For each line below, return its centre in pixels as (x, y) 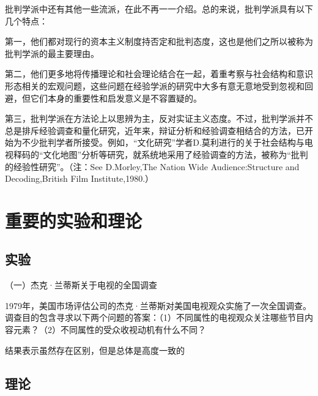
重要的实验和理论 (74, 220)
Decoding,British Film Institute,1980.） (79, 178)
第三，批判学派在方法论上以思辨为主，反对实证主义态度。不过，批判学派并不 (159, 118)
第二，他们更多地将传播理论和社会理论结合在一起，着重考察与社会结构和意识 (159, 74)
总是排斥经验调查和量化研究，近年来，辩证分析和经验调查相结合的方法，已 (155, 130)
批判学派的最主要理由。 (52, 53)
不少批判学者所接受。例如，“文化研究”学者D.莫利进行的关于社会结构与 (163, 142)
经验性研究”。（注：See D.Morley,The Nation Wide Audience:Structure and (156, 166)
